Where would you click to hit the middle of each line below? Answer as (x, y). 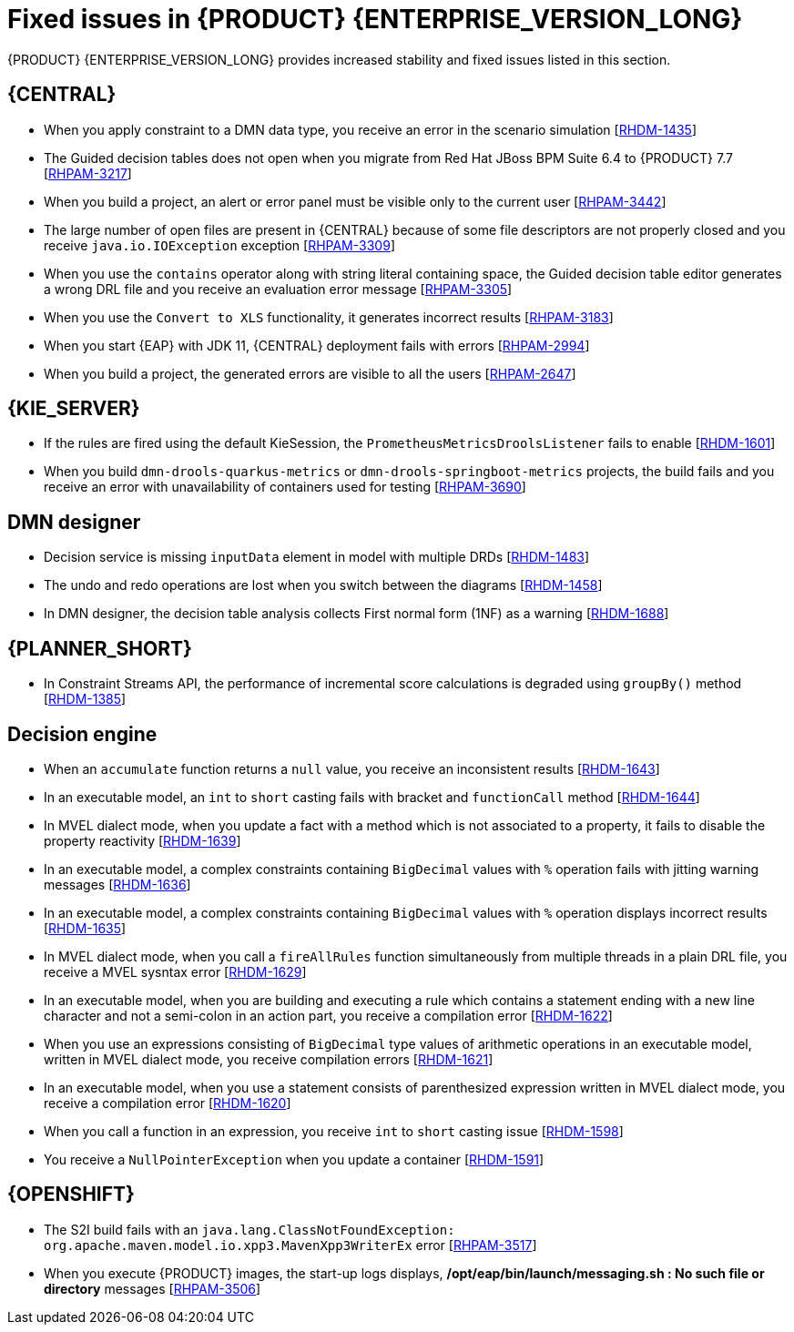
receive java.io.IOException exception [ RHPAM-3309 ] (219, 245)
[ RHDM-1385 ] (85, 699)
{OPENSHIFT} (71, 1195)
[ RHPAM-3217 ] (88, 173)
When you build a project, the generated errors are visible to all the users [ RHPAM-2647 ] (310, 373)
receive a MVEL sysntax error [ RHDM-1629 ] (175, 971)
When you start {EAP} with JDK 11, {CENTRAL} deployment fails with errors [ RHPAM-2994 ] (317, 345)
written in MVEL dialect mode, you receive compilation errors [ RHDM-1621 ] (269, 1059)
